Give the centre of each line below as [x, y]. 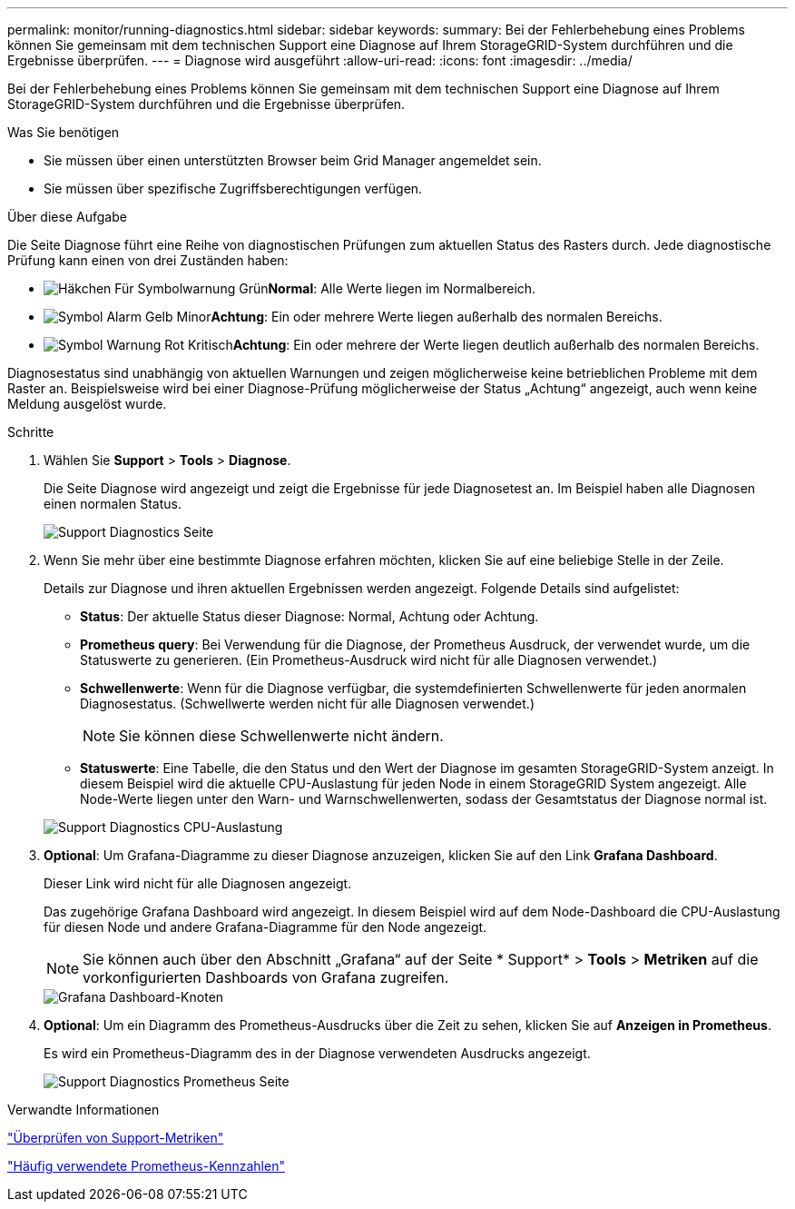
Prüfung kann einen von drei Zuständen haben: [148, 260]
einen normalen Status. [113, 504]
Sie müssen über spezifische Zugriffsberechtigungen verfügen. [233, 188]
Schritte [31, 432]
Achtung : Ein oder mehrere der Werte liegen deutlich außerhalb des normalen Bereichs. [496, 345]
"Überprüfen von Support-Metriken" [116, 1138]
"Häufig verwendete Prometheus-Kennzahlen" [146, 1166]
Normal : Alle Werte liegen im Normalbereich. [402, 288]
